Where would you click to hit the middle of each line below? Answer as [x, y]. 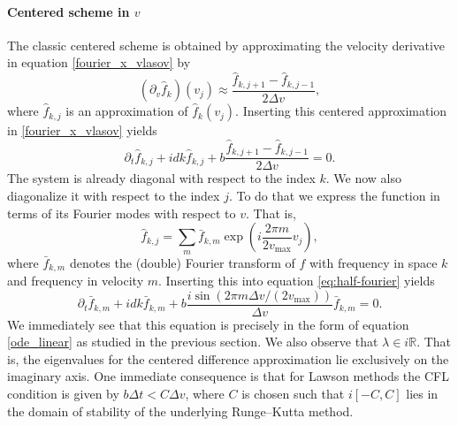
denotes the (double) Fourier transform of [182, 262]
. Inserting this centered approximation [341, 111]
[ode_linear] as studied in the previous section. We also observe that [193, 342]
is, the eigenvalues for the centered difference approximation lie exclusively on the [228, 358]
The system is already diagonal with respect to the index [161, 178]
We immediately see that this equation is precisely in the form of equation [208, 324]
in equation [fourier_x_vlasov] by [99, 62]
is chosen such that [293, 394]
